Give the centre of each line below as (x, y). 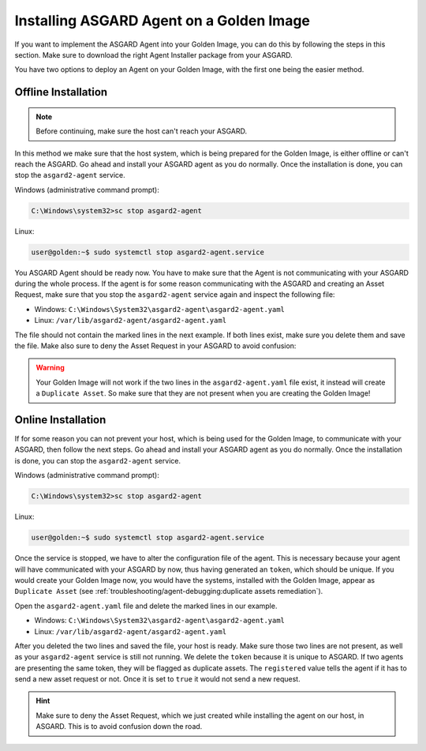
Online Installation (60, 420)
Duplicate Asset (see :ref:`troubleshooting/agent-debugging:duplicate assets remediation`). (169, 591)
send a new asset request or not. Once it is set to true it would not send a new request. (157, 679)
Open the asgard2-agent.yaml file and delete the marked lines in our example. (146, 606)
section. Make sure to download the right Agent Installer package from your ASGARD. (153, 54)
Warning (50, 368)
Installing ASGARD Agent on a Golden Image (163, 21)
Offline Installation (61, 92)
